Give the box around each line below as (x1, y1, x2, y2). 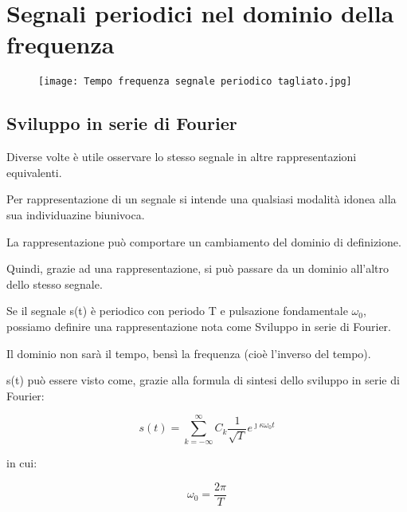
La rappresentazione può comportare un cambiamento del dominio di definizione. (6, 233, 401, 250)
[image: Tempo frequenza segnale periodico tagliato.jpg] (38, 76, 352, 88)
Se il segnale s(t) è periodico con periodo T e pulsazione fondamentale (6, 302, 348, 319)
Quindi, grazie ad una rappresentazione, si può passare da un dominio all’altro (6, 260, 389, 277)
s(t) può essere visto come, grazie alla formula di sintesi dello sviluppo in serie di (6, 372, 400, 388)
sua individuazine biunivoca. (6, 206, 145, 223)
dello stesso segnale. (6, 275, 103, 292)
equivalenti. (6, 163, 62, 180)
